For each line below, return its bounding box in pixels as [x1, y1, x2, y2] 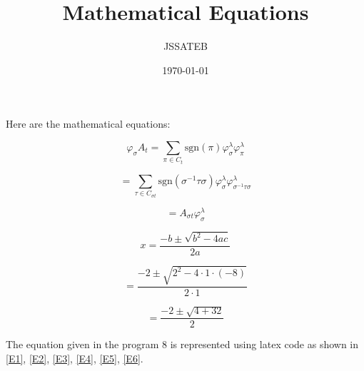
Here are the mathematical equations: [6, 116, 171, 131]
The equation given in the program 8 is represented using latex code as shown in [6, 337, 359, 352]
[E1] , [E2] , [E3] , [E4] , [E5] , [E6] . [6, 351, 143, 366]
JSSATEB [163, 39, 208, 54]
